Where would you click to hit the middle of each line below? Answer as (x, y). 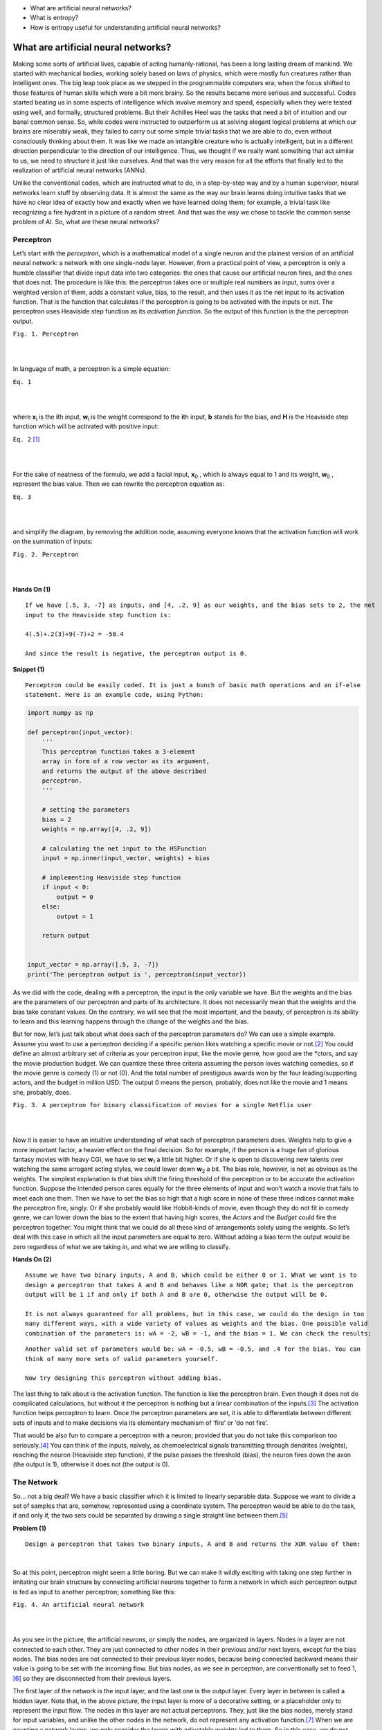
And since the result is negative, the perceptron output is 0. (137, 654)
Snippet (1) (29, 669)
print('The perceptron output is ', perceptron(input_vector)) (137, 974)
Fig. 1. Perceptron (46, 334)
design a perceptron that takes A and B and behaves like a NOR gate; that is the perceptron (189, 1285)
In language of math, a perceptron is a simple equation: (92, 369)
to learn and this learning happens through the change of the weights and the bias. (131, 1021)
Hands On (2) (32, 1259)
